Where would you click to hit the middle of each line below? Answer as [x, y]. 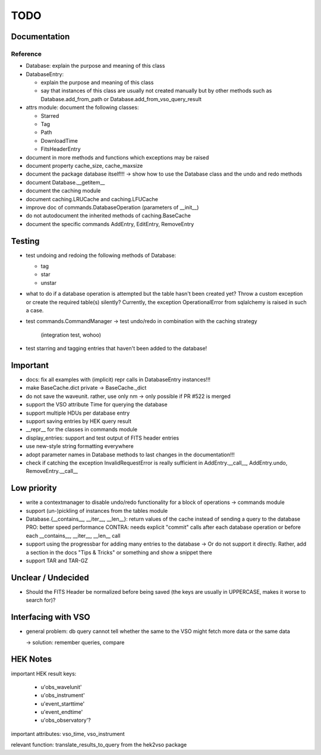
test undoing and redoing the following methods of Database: [101, 255]
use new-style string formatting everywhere [80, 446]
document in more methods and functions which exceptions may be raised [117, 157]
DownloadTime [59, 140]
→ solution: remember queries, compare [75, 642]
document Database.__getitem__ [65, 182]
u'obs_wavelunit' [61, 687]
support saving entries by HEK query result [79, 421]
